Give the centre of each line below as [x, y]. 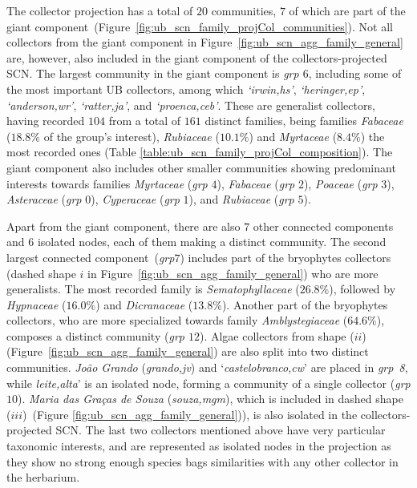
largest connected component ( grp [91, 257]
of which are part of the [347, 10]
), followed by [362, 289]
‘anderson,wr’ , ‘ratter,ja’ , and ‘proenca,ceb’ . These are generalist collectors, [191, 105]
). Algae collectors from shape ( [277, 335]
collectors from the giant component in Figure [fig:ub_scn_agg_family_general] [205, 42]
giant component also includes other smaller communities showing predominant [201, 167]
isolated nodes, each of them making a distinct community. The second [212, 242]
